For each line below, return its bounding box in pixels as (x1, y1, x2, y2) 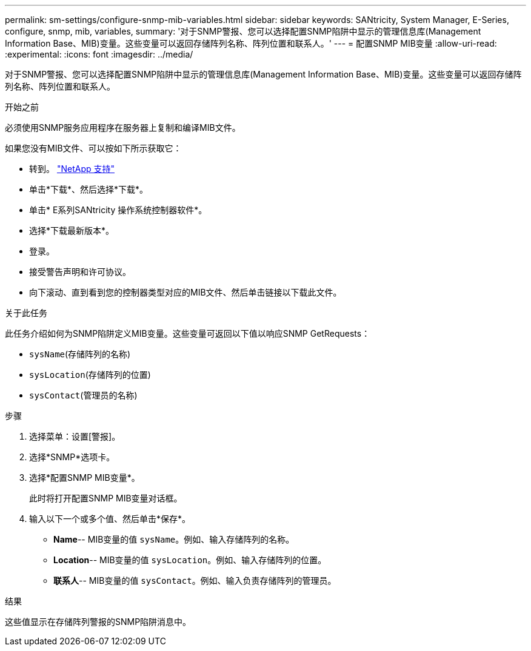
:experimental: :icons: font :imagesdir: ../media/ (5, 49, 193, 59)
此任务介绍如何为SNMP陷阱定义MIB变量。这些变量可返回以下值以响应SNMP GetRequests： (5, 328, 370, 339)
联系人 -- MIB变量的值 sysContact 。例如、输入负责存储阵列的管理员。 (53, 575, 336, 586)
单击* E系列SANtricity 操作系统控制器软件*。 (29, 205, 207, 215)
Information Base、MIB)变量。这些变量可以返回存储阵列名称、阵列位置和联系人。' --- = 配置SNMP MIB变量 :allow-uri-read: (5, 38, 497, 48)
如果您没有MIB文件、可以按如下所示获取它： (5, 143, 182, 153)
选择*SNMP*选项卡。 (29, 452, 115, 462)
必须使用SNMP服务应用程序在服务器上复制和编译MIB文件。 (5, 122, 241, 133)
